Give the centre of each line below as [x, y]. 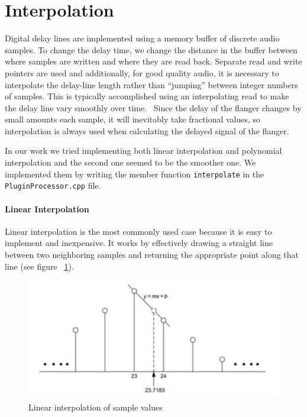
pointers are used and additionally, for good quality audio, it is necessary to [142, 72]
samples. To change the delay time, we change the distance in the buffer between [151, 49]
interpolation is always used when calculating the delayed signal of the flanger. [147, 130]
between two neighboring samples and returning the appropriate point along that [152, 254]
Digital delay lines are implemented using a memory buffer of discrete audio [142, 38]
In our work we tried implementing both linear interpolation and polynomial [143, 151]
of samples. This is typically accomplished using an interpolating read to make [147, 96]
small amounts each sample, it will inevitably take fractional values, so [133, 119]
